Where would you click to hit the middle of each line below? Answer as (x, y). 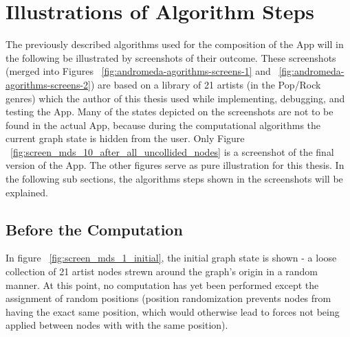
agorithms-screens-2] (48, 84)
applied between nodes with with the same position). (117, 325)
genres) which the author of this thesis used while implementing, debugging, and (175, 98)
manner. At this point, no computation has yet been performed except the (162, 284)
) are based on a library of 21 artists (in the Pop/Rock (206, 84)
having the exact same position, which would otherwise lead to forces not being (173, 311)
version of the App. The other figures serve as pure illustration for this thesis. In (175, 165)
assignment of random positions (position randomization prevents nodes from (168, 298)
